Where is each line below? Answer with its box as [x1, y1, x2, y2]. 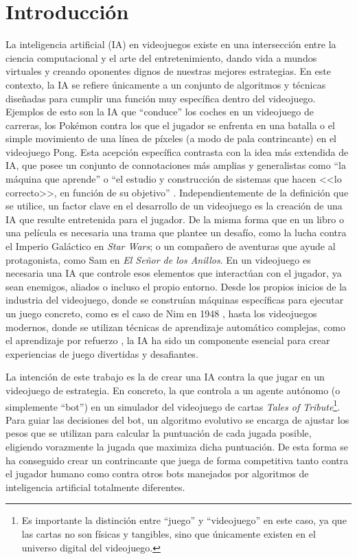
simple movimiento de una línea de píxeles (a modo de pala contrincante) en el [5, 131, 336, 146]
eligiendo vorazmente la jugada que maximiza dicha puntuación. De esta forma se [5, 440, 348, 453]
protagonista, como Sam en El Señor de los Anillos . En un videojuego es [5, 252, 311, 266]
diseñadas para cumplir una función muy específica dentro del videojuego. [5, 91, 316, 105]
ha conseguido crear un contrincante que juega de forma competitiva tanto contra [5, 453, 349, 467]
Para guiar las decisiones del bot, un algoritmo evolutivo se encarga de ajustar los [5, 412, 349, 426]
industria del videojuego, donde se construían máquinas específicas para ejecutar [5, 293, 344, 307]
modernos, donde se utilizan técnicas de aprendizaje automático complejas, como [5, 319, 346, 334]
